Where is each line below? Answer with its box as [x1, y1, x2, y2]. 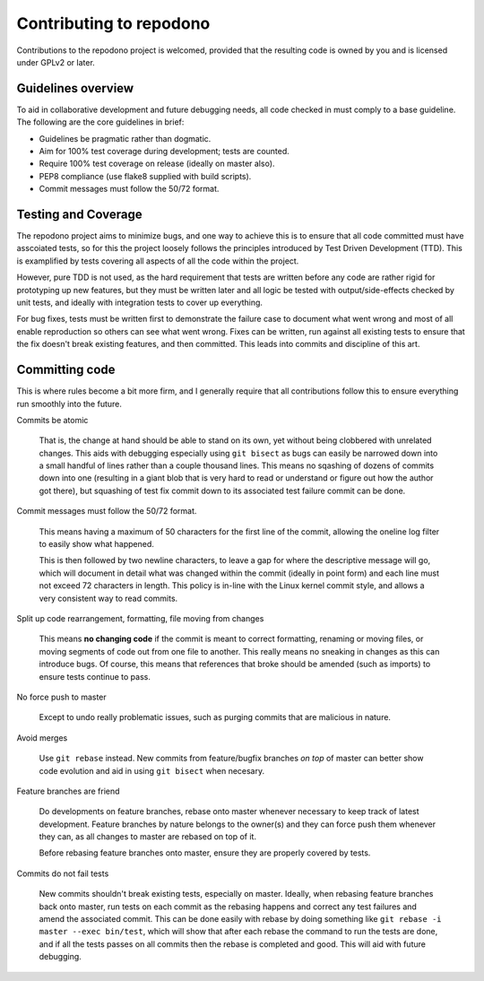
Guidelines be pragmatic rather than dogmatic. [39, 133, 212, 143]
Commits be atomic [16, 414, 89, 425]
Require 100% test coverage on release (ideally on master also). [39, 158, 275, 169]
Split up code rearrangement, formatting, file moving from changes [16, 612, 264, 623]
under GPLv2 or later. [16, 56, 96, 67]
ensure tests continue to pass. [39, 671, 151, 681]
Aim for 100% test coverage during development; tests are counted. [39, 146, 290, 157]
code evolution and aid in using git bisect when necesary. [39, 765, 265, 776]
